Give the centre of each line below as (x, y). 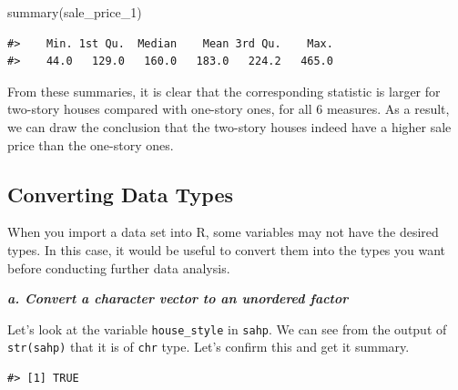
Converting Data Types (120, 194)
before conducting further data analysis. (119, 267)
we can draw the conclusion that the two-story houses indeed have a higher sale (229, 126)
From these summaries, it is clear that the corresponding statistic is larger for (224, 91)
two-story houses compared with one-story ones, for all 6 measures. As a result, (229, 109)
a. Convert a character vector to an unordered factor (178, 298)
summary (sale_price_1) (75, 12)
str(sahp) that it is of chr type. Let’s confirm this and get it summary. (209, 347)
